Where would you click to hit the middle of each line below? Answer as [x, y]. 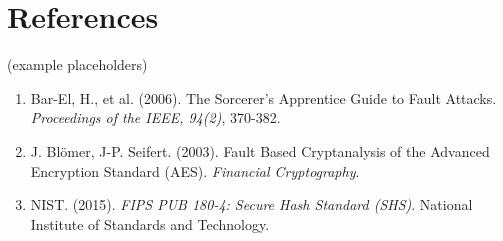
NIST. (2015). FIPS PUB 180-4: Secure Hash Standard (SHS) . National [251, 204]
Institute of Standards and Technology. [150, 223]
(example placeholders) [77, 64]
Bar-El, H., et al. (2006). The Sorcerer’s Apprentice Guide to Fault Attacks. [263, 97]
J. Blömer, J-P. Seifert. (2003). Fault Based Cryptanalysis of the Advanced [260, 150]
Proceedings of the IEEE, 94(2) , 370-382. [155, 117]
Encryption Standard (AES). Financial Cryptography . [195, 170]
